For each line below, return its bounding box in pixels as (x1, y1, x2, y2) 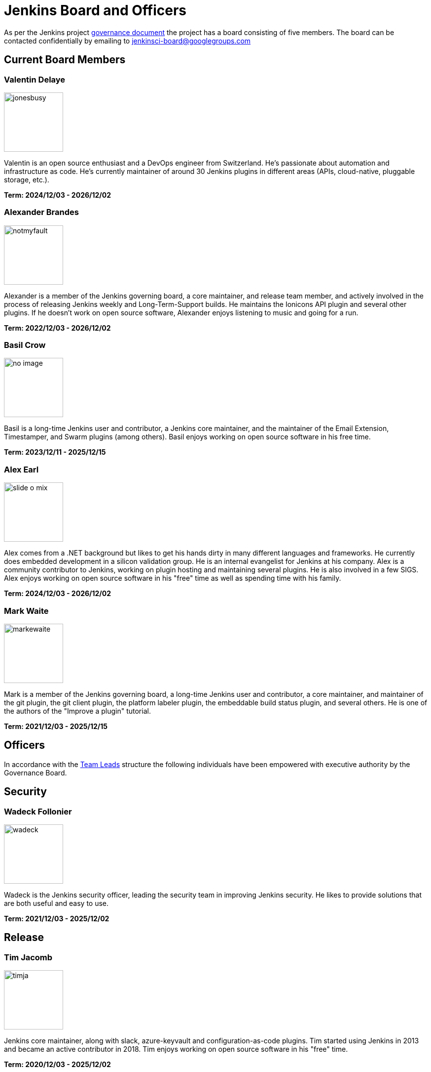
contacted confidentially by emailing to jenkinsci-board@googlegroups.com (4, 36, 251, 45)
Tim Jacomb (4, 952, 53, 962)
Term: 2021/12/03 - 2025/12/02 (4, 914, 109, 923)
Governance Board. (4, 768, 67, 777)
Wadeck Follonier (4, 806, 72, 816)
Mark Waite (4, 605, 49, 616)
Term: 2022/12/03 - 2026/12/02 (4, 323, 111, 332)
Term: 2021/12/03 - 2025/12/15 (4, 722, 108, 730)
